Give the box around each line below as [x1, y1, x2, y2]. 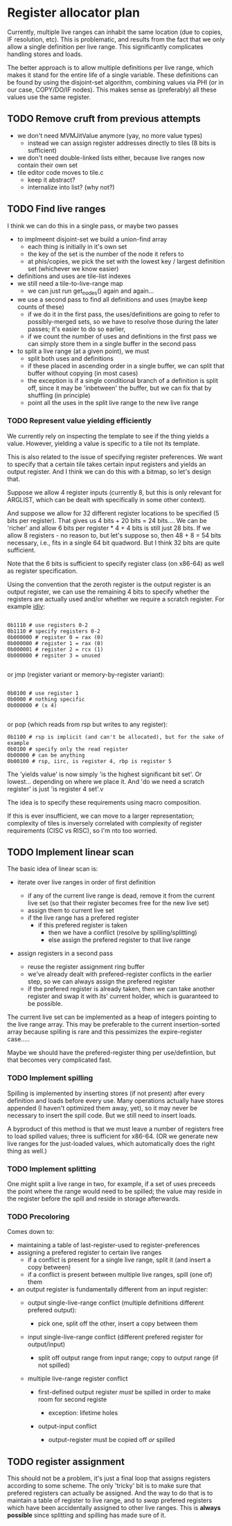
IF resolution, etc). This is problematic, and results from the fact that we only [7, 35, 225, 43]
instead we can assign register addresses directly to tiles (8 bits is [27, 139, 216, 147]
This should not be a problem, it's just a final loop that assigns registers [7, 1474, 211, 1482]
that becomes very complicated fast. [7, 1056, 112, 1064]
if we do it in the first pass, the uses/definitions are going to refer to [27, 310, 220, 318]
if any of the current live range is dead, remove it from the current [27, 891, 215, 900]
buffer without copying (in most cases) [27, 369, 139, 377]
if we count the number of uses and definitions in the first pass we [27, 332, 217, 341]
